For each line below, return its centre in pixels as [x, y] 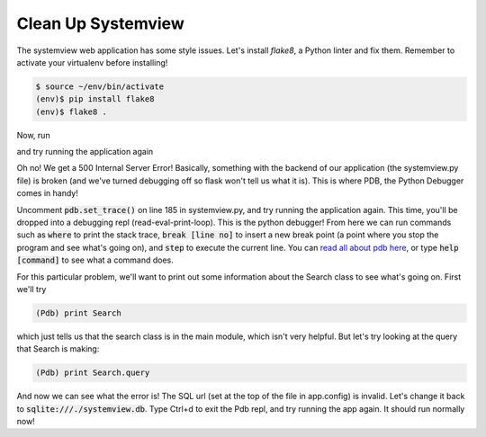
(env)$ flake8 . [72, 111]
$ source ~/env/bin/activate [100, 86]
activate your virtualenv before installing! [92, 62]
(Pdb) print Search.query [93, 373]
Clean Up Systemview [100, 23]
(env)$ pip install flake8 [95, 99]
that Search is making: [58, 349]
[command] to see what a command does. [95, 260]
